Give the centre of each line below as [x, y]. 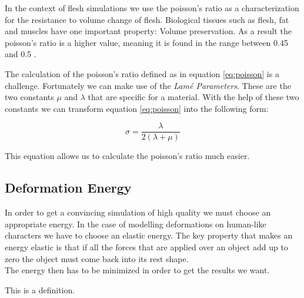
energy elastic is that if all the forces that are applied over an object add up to [146, 246]
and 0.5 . [21, 54]
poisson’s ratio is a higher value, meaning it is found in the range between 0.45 [146, 42]
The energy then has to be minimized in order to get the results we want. [137, 270]
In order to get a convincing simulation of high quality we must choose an [138, 212]
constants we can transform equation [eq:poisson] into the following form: [137, 108]
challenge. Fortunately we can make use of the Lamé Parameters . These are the [148, 85]
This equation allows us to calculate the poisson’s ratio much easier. [127, 156]
